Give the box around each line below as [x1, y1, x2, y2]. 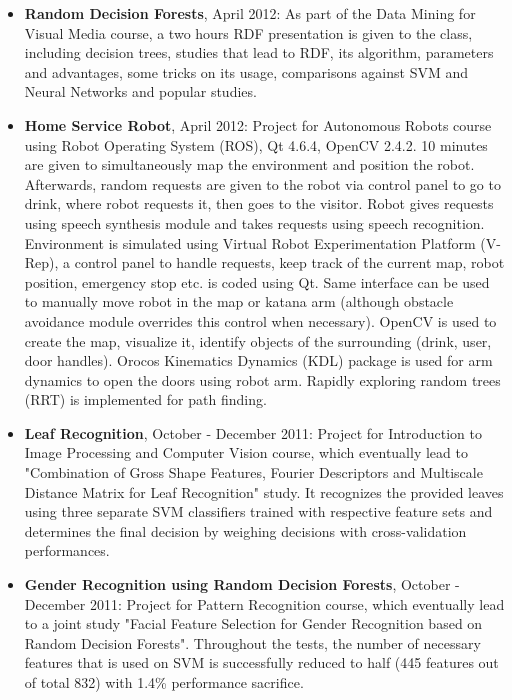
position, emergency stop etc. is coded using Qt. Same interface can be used [24, 271, 490, 292]
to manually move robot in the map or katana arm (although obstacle [24, 291, 454, 312]
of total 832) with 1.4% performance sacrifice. [24, 672, 304, 692]
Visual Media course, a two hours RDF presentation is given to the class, [24, 22, 473, 43]
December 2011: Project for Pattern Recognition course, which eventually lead [24, 593, 505, 614]
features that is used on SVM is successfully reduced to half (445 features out [24, 652, 499, 673]
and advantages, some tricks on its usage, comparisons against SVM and [24, 61, 469, 82]
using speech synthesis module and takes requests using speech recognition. [24, 212, 485, 233]
